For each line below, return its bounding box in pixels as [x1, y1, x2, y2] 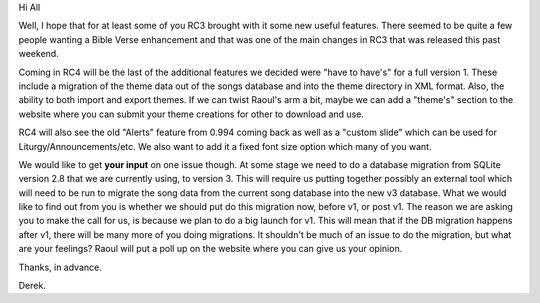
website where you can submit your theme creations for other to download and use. [18, 108, 365, 120]
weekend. [18, 48, 59, 60]
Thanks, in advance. [18, 261, 102, 273]
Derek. [18, 280, 47, 292]
